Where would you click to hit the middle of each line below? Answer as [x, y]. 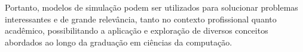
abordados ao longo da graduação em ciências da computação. [119, 42]
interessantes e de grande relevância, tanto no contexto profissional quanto [141, 19]
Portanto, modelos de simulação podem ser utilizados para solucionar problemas [151, 7]
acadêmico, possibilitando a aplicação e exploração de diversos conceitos [137, 30]
